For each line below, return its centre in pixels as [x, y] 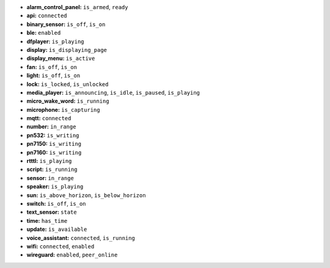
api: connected [47, 16]
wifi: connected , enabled [61, 246]
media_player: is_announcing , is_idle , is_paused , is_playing [113, 92]
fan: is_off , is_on [52, 67]
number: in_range [51, 127]
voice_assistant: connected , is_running [81, 237]
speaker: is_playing [55, 187]
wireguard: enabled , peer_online [72, 255]
